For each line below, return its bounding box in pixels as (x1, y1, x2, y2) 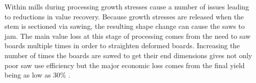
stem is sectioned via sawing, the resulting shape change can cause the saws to (4, 21, 245, 31)
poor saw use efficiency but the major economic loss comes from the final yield (4, 60, 245, 70)
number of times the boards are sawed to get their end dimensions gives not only (4, 50, 252, 60)
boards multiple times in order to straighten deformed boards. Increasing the (4, 40, 240, 51)
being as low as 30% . (4, 70, 70, 80)
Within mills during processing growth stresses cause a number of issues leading (4, 1, 249, 11)
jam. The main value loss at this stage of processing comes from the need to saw (4, 30, 251, 41)
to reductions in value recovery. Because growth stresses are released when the (4, 11, 244, 21)
